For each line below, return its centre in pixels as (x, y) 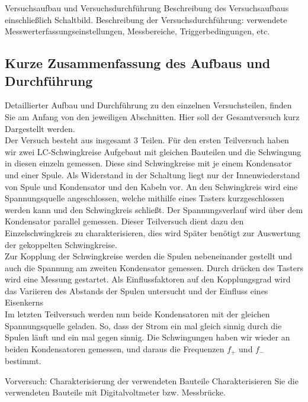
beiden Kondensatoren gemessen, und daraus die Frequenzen (115, 348)
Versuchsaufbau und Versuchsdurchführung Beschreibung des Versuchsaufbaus (147, 8)
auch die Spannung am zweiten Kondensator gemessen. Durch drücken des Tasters (154, 267)
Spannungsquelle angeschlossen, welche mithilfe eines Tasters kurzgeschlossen (145, 198)
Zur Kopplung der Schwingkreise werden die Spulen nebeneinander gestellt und (148, 256)
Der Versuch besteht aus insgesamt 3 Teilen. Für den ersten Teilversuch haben (147, 140)
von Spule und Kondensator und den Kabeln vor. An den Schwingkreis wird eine (151, 186)
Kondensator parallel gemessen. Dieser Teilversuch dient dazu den (124, 221)
